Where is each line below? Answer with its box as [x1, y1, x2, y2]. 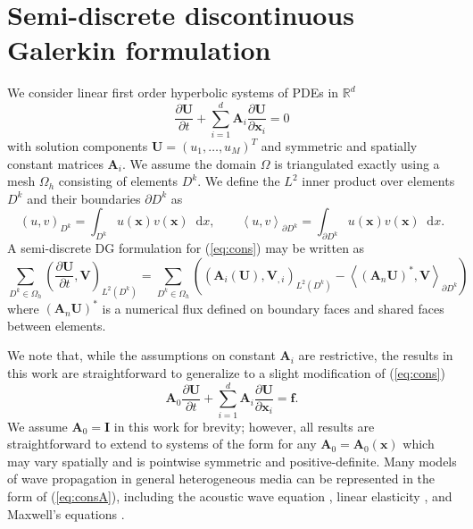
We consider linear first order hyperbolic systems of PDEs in [7, 83, 339, 102]
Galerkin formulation [7, 31, 271, 68]
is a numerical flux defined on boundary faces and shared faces [102, 298, 444, 317]
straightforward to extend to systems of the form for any [7, 434, 317, 453]
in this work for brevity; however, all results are [113, 416, 375, 435]
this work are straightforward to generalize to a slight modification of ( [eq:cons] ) [7, 363, 445, 382]
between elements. [7, 315, 106, 334]
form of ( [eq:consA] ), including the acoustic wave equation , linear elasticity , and [7, 487, 452, 506]
